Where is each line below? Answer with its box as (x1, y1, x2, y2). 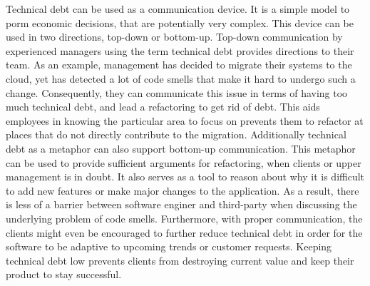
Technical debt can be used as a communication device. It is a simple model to (6, 1, 350, 16)
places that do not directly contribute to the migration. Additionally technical (6, 127, 346, 142)
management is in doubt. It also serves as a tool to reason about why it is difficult (6, 169, 365, 184)
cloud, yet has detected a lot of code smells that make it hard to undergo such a (6, 71, 356, 86)
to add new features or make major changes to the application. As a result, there (6, 183, 359, 198)
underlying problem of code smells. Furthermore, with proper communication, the (6, 210, 363, 225)
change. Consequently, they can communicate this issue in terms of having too (6, 85, 348, 100)
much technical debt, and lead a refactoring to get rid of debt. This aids (6, 99, 320, 114)
